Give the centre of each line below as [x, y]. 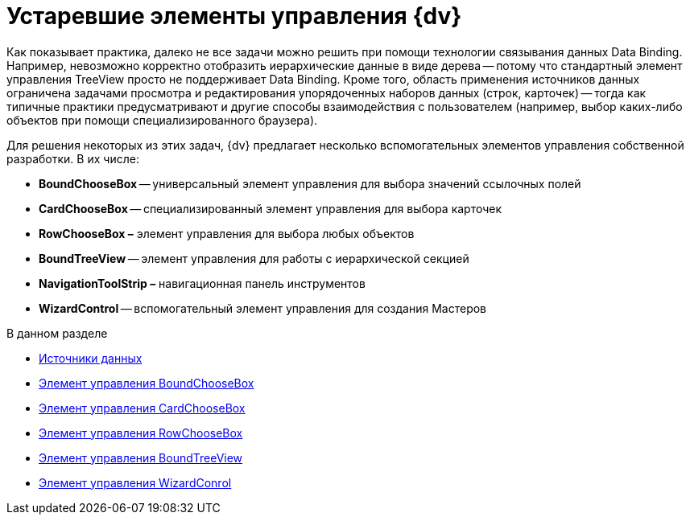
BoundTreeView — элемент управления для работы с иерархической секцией [254, 258]
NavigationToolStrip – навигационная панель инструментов [202, 283]
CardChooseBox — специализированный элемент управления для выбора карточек [271, 208]
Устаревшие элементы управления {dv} [234, 16]
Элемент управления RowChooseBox [141, 433]
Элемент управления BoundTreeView [141, 457]
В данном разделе [57, 333]
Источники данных [91, 358]
